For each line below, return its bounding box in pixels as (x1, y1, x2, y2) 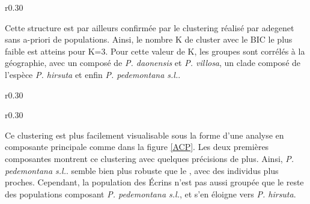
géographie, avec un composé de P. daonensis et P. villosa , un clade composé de (5, 56, 301, 69)
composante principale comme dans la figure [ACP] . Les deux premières (5, 140, 269, 153)
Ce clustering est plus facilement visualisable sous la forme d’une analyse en (5, 128, 284, 141)
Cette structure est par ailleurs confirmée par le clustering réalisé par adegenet (5, 21, 294, 34)
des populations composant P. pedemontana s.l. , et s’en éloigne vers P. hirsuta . (5, 187, 296, 200)
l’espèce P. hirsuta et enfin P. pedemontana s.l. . (5, 68, 181, 80)
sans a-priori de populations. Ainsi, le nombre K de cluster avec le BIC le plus (5, 33, 293, 46)
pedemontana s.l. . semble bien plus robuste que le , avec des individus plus (5, 164, 279, 176)
